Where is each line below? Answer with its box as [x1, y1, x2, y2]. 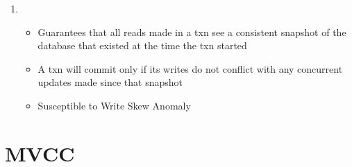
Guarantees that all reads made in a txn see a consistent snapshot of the [37, 24, 346, 39]
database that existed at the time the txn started [37, 38, 247, 53]
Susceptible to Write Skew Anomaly [37, 98, 191, 112]
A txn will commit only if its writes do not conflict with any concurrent [37, 61, 343, 76]
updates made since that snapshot [37, 75, 183, 89]
